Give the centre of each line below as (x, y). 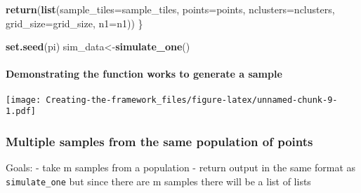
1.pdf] (21, 112)
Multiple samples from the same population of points (159, 141)
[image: (24, 100)
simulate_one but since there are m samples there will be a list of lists (158, 181)
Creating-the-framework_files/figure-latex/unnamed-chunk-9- (192, 100)
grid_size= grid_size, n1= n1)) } (74, 23)
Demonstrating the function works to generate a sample (144, 74)
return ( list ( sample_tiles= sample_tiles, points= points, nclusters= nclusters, (170, 9)
